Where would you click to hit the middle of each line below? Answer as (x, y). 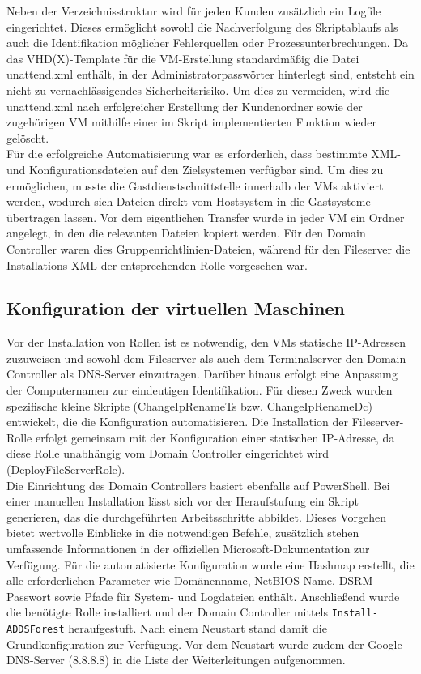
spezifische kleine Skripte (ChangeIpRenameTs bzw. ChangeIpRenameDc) (189, 405)
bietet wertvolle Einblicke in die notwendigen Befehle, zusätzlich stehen (183, 533)
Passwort (29, 596)
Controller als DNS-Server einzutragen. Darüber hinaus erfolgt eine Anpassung (202, 374)
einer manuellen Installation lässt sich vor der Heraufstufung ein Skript (183, 501)
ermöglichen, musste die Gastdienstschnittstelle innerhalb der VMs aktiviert (195, 185)
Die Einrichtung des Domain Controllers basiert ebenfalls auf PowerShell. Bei (198, 485)
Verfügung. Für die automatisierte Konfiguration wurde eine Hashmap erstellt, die (210, 564)
